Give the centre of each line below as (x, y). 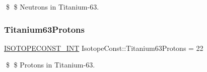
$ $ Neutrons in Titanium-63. (52, 7)
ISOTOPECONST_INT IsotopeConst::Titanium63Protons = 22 (104, 48)
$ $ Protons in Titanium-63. (50, 65)
